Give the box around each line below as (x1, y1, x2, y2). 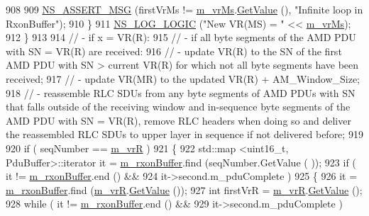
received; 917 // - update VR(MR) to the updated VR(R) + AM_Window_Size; (6, 71, 360, 86)
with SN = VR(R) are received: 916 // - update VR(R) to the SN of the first (6, 43, 342, 58)
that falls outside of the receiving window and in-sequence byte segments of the (6, 99, 351, 114)
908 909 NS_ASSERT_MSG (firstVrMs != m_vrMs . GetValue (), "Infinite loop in (6, 2, 363, 16)
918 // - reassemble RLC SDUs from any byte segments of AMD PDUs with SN (6, 85, 356, 100)
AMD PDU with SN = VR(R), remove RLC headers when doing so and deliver (6, 113, 351, 127)
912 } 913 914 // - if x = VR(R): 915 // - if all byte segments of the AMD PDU (6, 30, 356, 45)
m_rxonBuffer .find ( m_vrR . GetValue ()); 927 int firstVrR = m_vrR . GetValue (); (6, 182, 363, 197)
